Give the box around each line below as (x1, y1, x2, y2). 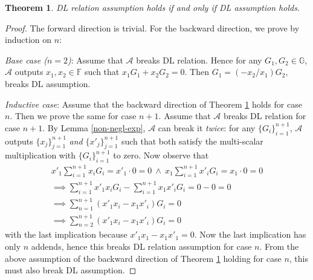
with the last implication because (5, 228, 127, 241)
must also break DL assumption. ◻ (5, 264, 137, 276)
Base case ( (5, 53, 47, 66)
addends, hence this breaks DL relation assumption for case (31, 240, 252, 253)
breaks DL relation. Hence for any (136, 53, 262, 66)
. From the (259, 240, 299, 253)
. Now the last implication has (194, 228, 306, 241)
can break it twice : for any (158, 121, 256, 134)
